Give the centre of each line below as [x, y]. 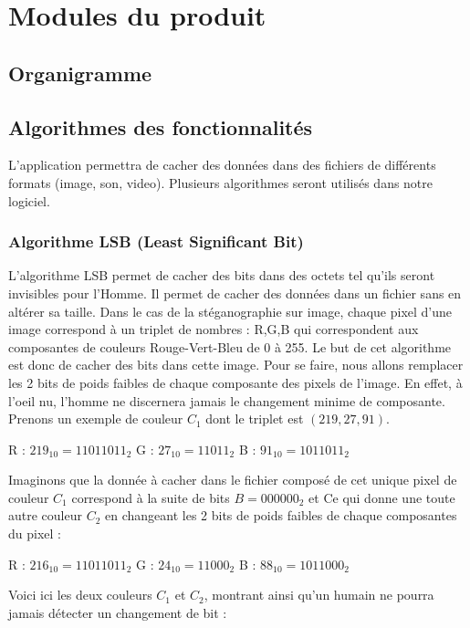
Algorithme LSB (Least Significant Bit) [156, 241]
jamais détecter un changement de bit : [118, 612]
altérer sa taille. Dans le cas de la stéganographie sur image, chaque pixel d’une [230, 311]
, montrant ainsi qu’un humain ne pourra [319, 595]
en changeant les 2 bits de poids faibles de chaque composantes [281, 515]
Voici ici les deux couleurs [80, 595]
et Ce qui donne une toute [382, 497]
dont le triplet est [255, 419]
